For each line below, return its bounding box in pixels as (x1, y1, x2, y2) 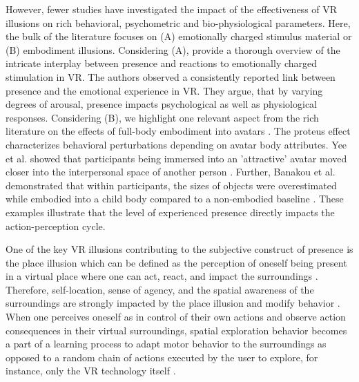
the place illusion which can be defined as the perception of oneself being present (6, 255, 347, 269)
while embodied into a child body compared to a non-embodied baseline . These (6, 191, 344, 206)
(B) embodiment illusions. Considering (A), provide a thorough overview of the (6, 42, 340, 57)
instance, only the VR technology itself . (6, 363, 176, 378)
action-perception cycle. (6, 218, 106, 233)
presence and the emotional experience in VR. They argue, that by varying (6, 83, 323, 97)
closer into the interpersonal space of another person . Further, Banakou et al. (6, 164, 336, 179)
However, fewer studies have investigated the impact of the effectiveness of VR (6, 2, 338, 16)
